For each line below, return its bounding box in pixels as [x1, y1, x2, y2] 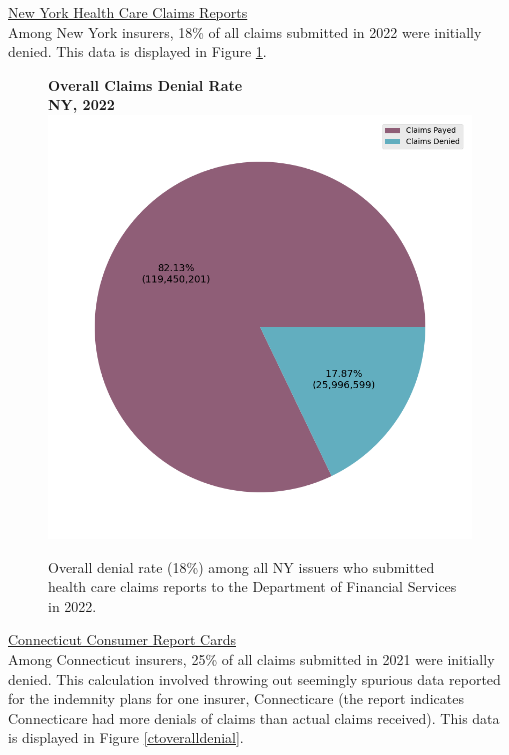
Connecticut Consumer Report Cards [8, 629, 236, 650]
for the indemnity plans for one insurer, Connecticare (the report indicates [8, 688, 464, 709]
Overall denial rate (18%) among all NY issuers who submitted [48, 556, 435, 577]
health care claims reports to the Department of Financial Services [48, 576, 457, 597]
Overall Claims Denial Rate [48, 74, 243, 95]
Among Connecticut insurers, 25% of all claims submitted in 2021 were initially [8, 648, 495, 669]
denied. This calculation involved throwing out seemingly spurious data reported [8, 668, 501, 689]
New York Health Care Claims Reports [8, 2, 248, 22]
